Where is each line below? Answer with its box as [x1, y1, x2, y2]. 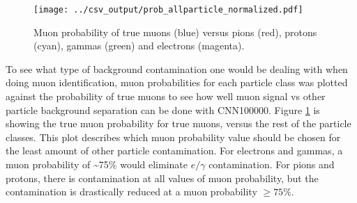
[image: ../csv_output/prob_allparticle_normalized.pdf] [33, 5, 303, 15]
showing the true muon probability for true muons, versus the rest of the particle [6, 116, 351, 131]
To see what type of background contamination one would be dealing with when [6, 61, 348, 76]
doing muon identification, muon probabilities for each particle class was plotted [6, 75, 348, 90]
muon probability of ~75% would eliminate [6, 157, 188, 171]
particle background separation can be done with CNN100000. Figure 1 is [6, 102, 320, 117]
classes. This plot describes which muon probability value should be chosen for [6, 129, 341, 144]
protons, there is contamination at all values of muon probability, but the [6, 170, 319, 185]
